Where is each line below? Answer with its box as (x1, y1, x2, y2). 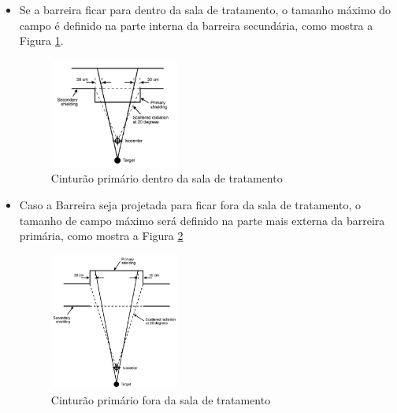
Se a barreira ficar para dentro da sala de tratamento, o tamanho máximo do (19, 2, 391, 17)
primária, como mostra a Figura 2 (19, 227, 184, 244)
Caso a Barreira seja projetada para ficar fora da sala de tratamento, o (19, 197, 361, 213)
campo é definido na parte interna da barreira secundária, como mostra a (19, 17, 373, 33)
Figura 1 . (19, 32, 64, 49)
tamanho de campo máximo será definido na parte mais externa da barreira (19, 212, 385, 228)
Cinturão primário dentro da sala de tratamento (50, 170, 283, 186)
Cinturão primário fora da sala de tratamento (50, 392, 271, 408)
